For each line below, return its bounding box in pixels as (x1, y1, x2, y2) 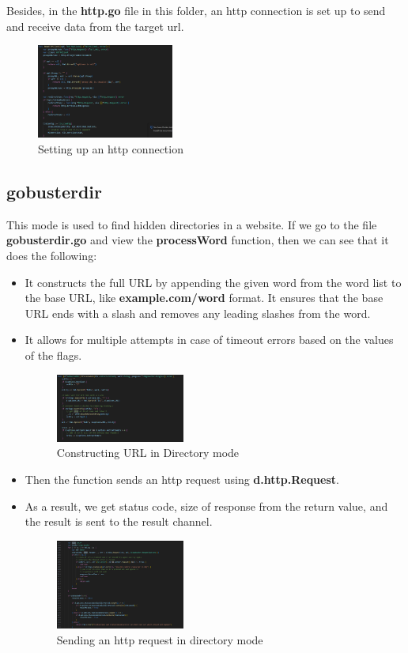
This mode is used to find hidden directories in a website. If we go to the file (6, 216, 377, 232)
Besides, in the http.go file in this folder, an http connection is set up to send (6, 2, 386, 18)
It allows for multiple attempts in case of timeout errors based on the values (25, 331, 394, 348)
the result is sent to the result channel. (25, 513, 213, 530)
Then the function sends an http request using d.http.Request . (25, 470, 339, 487)
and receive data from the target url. (6, 17, 184, 34)
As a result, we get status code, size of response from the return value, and (25, 497, 388, 514)
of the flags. (25, 346, 82, 363)
